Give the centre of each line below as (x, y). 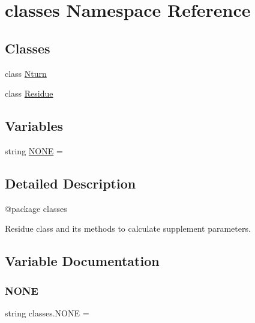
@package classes (36, 208)
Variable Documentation (82, 261)
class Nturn (26, 73)
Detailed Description (70, 183)
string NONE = (34, 150)
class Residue (29, 93)
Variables (34, 126)
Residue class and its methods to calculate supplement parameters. (128, 228)
